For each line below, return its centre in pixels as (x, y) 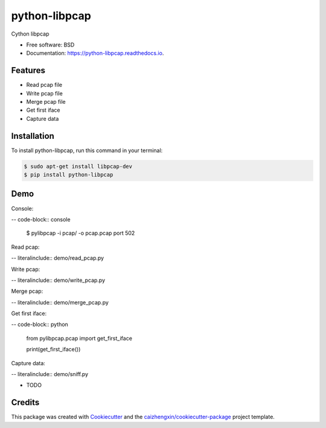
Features (28, 70)
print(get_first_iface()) (53, 350)
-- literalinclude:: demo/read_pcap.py (58, 258)
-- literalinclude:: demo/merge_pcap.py (60, 302)
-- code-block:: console (41, 219)
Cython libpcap (30, 34)
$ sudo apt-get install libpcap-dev (78, 166)
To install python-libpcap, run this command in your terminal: (87, 150)
